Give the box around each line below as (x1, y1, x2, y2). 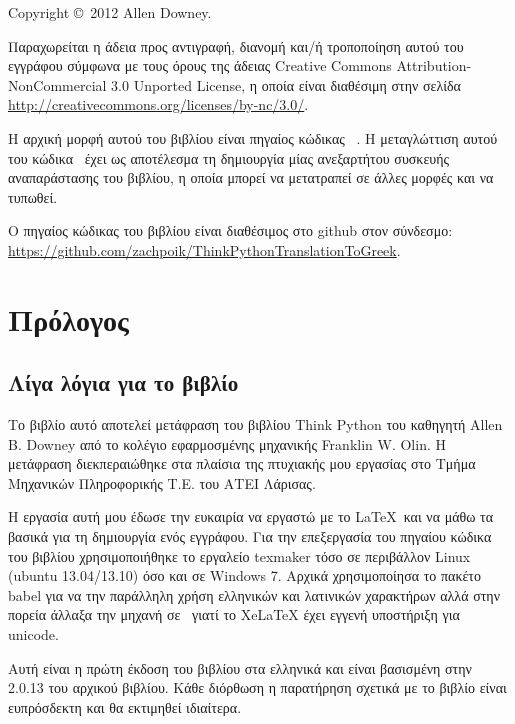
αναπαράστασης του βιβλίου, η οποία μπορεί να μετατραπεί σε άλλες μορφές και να (8, 167, 494, 188)
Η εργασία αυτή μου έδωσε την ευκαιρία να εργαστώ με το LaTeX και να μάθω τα (8, 506, 494, 527)
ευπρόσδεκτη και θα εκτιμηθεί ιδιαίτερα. (8, 696, 242, 717)
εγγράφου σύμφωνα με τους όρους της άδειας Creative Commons (8, 55, 392, 76)
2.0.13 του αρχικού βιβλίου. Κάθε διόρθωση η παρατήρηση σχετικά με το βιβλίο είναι (8, 677, 507, 698)
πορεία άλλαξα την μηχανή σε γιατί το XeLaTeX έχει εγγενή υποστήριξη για (8, 604, 460, 625)
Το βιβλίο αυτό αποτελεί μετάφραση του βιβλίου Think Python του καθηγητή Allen (8, 414, 503, 435)
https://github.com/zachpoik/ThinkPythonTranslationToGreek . (8, 239, 401, 260)
